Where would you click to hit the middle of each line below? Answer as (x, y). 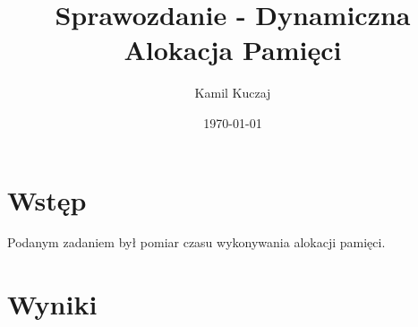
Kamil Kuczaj (233, 93)
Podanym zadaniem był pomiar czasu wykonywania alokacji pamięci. (196, 242)
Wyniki (52, 304)
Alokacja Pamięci (233, 50)
